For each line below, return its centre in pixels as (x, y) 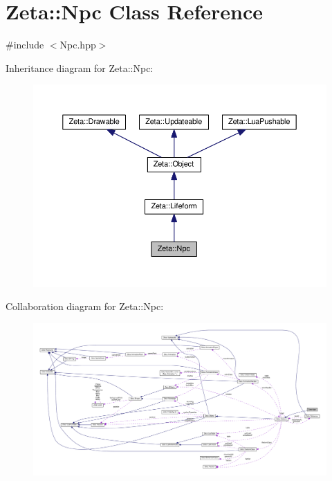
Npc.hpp (78, 45)
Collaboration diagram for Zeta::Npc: (85, 306)
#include (25, 45)
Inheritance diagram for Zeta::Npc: (80, 67)
